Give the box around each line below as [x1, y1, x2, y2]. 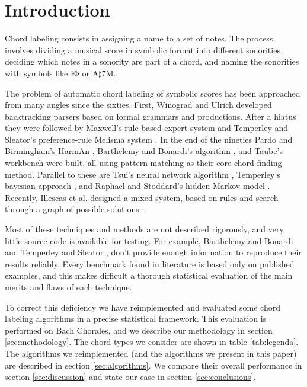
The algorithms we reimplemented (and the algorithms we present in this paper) [5, 347, 297, 359]
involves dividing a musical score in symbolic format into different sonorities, [5, 43, 283, 56]
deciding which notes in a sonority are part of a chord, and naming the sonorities [5, 55, 299, 68]
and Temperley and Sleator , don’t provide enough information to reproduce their [5, 246, 302, 258]
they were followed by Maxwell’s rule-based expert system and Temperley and [5, 121, 289, 134]
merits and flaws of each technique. [5, 281, 132, 293]
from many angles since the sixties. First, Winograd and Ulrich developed [5, 98, 272, 111]
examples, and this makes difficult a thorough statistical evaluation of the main [5, 269, 293, 282]
